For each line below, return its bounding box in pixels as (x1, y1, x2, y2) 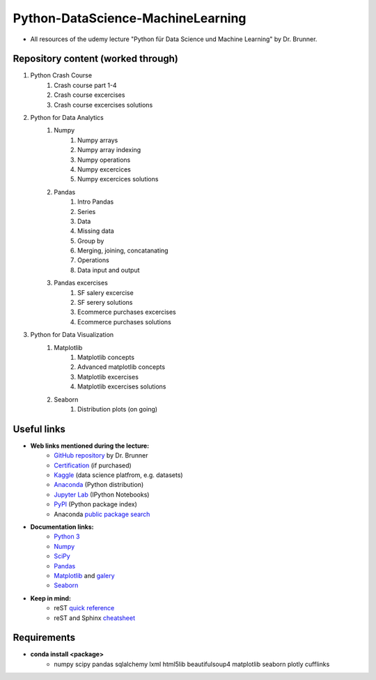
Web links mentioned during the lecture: (30, 441, 150, 450)
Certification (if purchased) (54, 461, 132, 469)
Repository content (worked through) (13, 53, 179, 65)
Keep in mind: (30, 594, 71, 603)
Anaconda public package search (54, 510, 150, 518)
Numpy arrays (77, 136, 118, 144)
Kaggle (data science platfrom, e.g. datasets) (54, 471, 184, 479)
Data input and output (77, 266, 140, 274)
